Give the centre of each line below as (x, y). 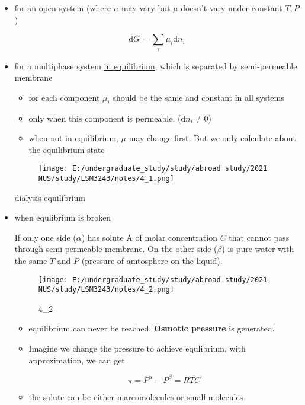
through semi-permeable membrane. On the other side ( (116, 249)
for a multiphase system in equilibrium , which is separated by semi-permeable (156, 66)
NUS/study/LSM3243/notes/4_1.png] (106, 178)
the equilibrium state (67, 149)
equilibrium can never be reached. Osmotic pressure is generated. (152, 328)
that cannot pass (259, 237)
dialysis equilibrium (50, 197)
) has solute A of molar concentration (149, 237)
